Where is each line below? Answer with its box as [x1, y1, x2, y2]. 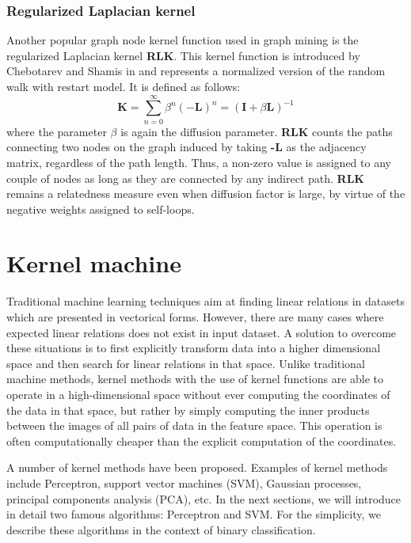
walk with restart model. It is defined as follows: [6, 78, 241, 94]
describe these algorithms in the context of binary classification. [6, 521, 316, 537]
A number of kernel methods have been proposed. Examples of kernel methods [6, 459, 388, 476]
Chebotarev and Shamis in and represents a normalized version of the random [6, 63, 386, 79]
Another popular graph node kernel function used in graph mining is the [6, 32, 359, 48]
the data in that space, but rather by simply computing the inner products [6, 401, 370, 418]
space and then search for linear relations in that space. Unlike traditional [6, 355, 365, 371]
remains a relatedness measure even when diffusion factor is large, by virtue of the [6, 185, 405, 202]
